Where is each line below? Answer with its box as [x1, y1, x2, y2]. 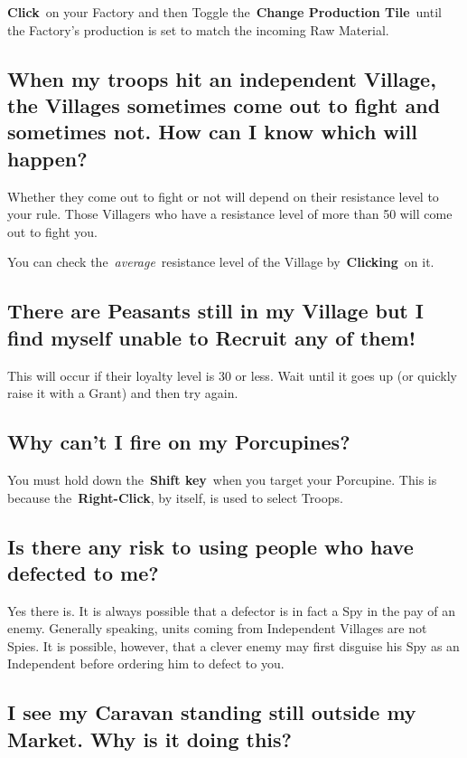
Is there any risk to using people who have [7, 532, 414, 560]
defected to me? [7, 558, 159, 586]
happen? [7, 144, 88, 172]
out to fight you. [7, 222, 98, 241]
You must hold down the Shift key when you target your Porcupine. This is [7, 469, 437, 488]
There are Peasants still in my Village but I [7, 297, 424, 325]
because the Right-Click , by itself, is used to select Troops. [7, 488, 343, 507]
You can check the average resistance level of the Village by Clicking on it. [7, 252, 434, 271]
